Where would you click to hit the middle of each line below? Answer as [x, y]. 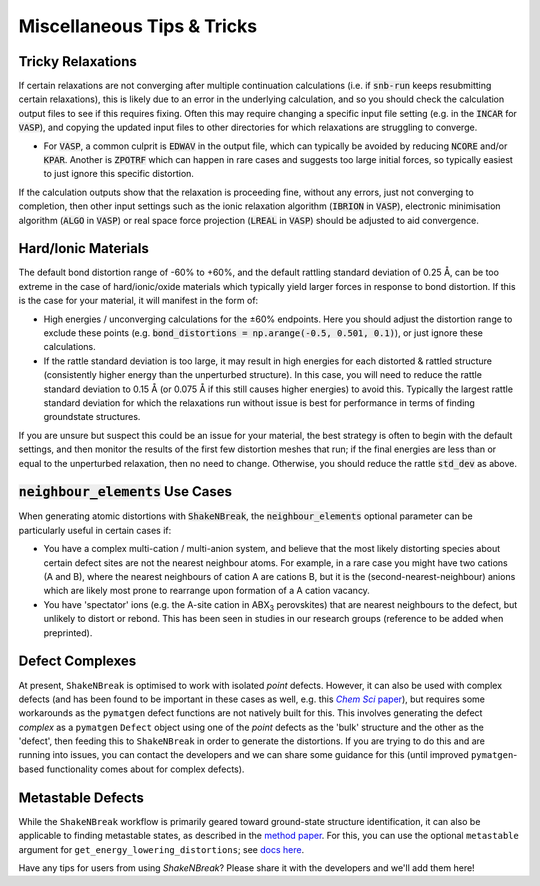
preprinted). [68, 632]
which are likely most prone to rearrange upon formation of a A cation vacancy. [206, 591]
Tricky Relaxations [77, 61]
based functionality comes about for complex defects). [131, 769]
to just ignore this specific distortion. [119, 174]
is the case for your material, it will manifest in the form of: [138, 301]
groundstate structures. [92, 417]
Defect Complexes [77, 661]
